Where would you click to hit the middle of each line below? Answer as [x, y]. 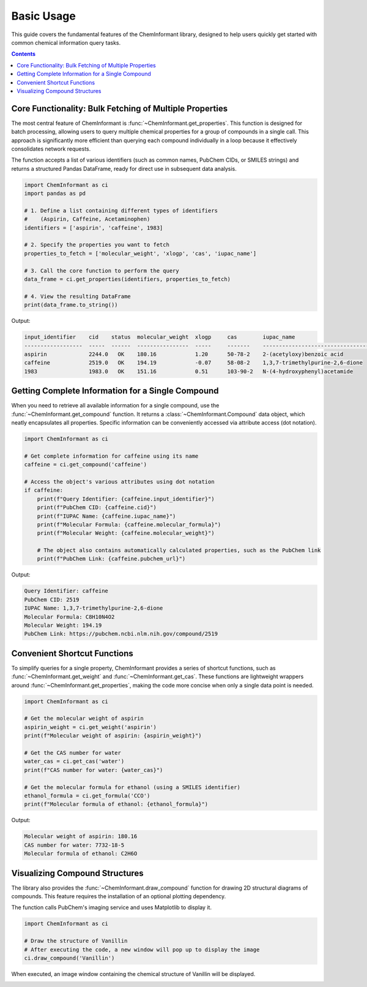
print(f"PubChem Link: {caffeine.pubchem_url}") [111, 559]
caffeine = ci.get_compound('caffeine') [85, 465]
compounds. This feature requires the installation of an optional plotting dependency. [119, 896]
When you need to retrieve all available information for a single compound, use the [115, 406]
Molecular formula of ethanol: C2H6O [81, 854]
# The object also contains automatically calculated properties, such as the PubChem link [179, 550]
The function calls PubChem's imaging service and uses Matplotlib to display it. [112, 907]
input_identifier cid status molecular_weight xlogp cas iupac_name [160, 337]
